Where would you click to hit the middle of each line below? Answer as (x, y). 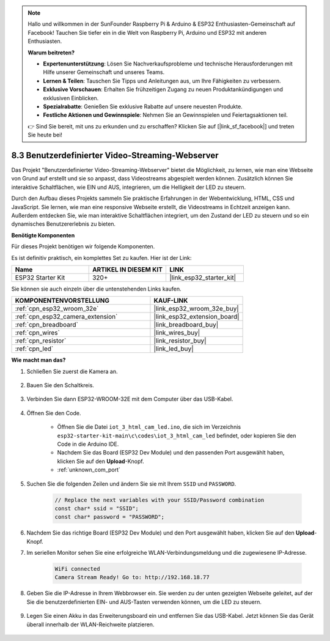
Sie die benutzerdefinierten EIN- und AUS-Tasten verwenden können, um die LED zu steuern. (144, 602)
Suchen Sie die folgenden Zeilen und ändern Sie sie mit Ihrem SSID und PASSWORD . (131, 484)
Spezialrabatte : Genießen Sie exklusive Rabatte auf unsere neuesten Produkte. (143, 106)
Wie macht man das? (38, 360)
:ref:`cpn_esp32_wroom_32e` (57, 309)
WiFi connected (77, 569)
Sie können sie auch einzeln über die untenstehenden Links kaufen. (96, 289)
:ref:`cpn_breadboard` (47, 325)
